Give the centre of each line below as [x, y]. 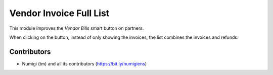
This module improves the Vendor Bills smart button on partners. [77, 28]
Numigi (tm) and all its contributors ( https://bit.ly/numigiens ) [84, 63]
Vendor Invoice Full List [59, 13]
